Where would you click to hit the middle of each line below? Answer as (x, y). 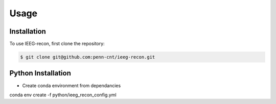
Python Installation (40, 73)
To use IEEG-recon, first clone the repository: (57, 44)
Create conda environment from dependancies (72, 85)
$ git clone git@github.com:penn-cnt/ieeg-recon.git (88, 57)
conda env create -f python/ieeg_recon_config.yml (63, 95)
